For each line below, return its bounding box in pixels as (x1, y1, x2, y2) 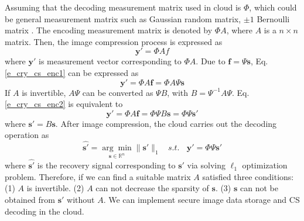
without (67, 193, 95, 205)
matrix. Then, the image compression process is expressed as (5, 35, 223, 47)
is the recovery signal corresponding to (37, 159, 176, 171)
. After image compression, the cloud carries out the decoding (55, 117, 277, 129)
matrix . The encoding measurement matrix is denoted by (5, 24, 213, 36)
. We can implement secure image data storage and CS (103, 193, 300, 205)
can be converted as (82, 86, 153, 98)
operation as (5, 129, 49, 141)
